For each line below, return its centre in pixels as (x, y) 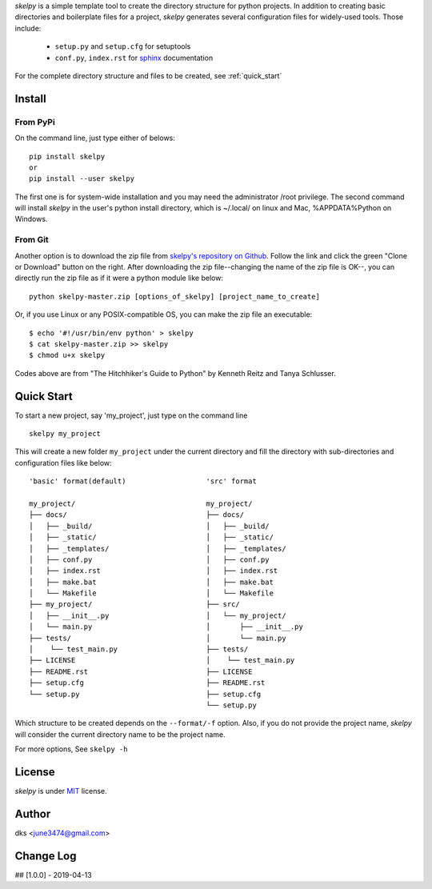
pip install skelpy (67, 156)
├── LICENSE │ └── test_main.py (162, 661)
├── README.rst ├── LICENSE (141, 671)
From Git (32, 240)
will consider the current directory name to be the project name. (120, 734)
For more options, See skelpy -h (71, 749)
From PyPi (35, 122)
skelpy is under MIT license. (61, 791)
